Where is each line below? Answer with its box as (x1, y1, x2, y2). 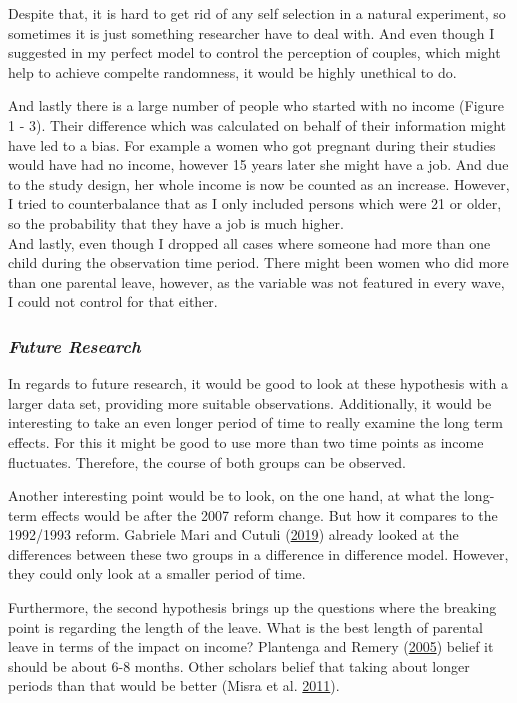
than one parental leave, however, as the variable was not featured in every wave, (8, 271, 505, 292)
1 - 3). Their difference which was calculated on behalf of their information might (8, 114, 507, 135)
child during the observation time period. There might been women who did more (8, 252, 509, 273)
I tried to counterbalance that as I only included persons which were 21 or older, (8, 193, 502, 214)
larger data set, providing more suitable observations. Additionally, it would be (8, 392, 492, 413)
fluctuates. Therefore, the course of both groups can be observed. (8, 451, 406, 472)
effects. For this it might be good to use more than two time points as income (8, 431, 484, 452)
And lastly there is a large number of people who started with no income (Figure (8, 95, 505, 116)
